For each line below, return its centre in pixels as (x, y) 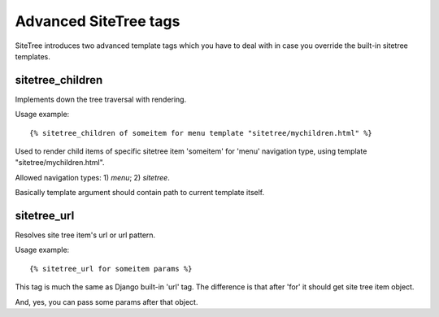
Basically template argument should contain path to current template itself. (140, 193)
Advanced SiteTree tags (98, 21)
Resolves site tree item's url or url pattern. (85, 235)
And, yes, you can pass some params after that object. (106, 302)
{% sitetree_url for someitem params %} (111, 269)
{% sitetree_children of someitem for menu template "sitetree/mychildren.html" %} (201, 133)
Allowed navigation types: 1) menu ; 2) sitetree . (92, 177)
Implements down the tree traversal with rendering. (101, 99)
